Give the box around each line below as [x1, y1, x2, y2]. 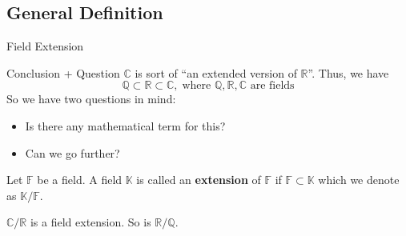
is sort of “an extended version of [135, 64, 297, 81]
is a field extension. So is [30, 214, 151, 230]
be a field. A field [37, 171, 123, 188]
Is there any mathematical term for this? [25, 117, 226, 134]
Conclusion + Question [6, 64, 120, 81]
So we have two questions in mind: [6, 90, 176, 107]
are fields [250, 80, 295, 92]
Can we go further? [25, 144, 120, 161]
